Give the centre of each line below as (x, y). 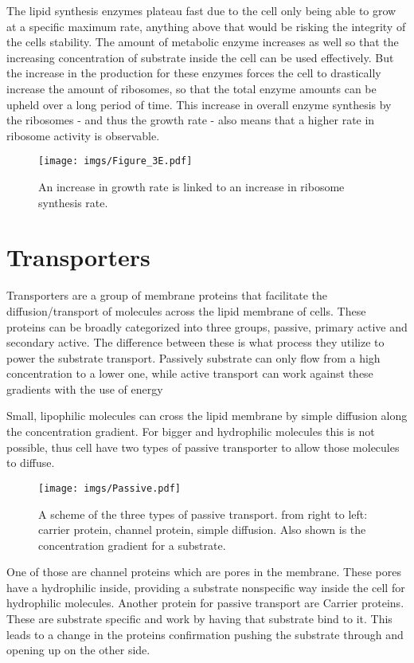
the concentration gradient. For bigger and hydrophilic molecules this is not (191, 432)
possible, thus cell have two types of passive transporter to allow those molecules (203, 447)
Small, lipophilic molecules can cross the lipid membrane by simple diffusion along (207, 416)
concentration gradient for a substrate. (132, 545)
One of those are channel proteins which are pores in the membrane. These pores (204, 572)
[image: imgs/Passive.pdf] (109, 488)
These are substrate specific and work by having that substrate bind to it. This (199, 619)
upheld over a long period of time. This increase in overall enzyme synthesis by (199, 104)
